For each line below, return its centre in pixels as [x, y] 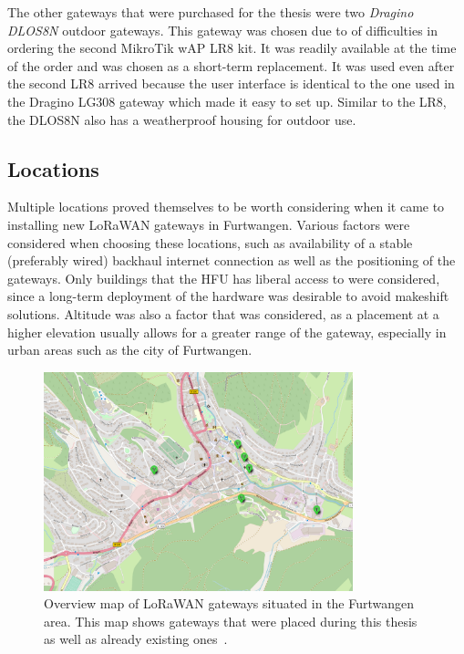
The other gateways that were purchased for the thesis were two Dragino [211, 12]
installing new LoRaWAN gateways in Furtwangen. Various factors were [209, 224]
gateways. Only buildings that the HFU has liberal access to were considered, [224, 278]
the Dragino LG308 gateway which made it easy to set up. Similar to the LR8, [227, 101]
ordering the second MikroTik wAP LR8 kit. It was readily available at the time [232, 48]
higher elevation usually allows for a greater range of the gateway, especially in [227, 332]
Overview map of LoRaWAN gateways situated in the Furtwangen [229, 603]
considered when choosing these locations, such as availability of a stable [210, 242]
